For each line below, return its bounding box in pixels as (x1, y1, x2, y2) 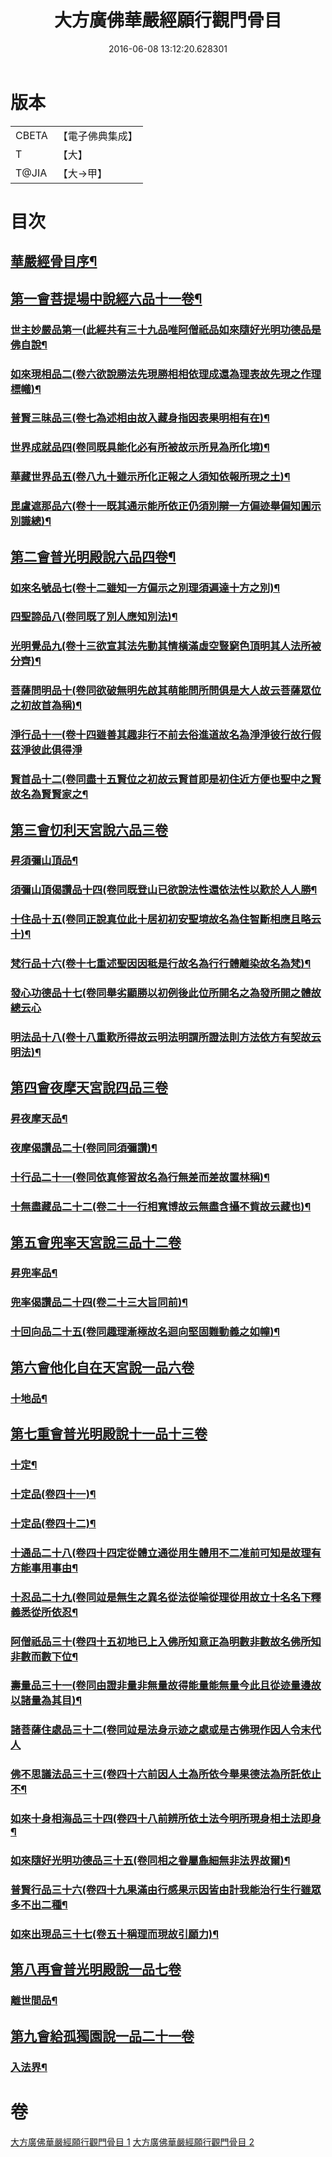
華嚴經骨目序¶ (10, 253, 98, 270)
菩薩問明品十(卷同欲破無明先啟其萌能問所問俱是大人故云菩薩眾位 (10, 684, 322, 698)
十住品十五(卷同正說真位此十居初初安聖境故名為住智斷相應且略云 (10, 912, 322, 926)
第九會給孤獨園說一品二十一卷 (10, 2027, 195, 2045)
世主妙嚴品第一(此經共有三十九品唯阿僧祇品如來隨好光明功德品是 (10, 322, 322, 336)
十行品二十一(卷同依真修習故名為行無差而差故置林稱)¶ (10, 1171, 270, 1185)
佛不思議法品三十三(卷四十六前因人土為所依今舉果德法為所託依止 (10, 1767, 322, 1781)
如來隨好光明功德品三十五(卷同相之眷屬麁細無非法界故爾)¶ (10, 1854, 291, 1868)
